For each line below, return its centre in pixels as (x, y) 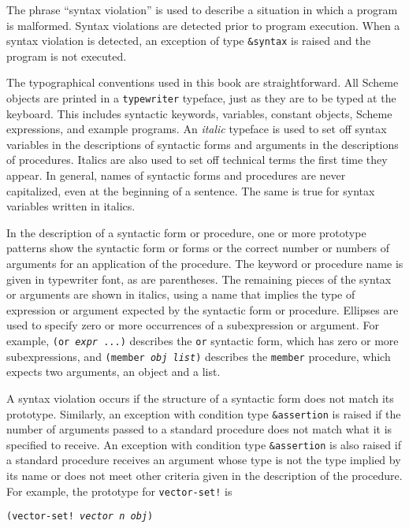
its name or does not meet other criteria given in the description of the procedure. (204, 475)
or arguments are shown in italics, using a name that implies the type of (181, 294)
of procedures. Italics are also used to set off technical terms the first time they (197, 160)
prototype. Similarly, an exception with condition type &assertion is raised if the (204, 413)
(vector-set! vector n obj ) (80, 517)
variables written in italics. (71, 206)
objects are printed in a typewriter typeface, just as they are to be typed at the (201, 98)
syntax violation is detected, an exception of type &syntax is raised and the (189, 41)
